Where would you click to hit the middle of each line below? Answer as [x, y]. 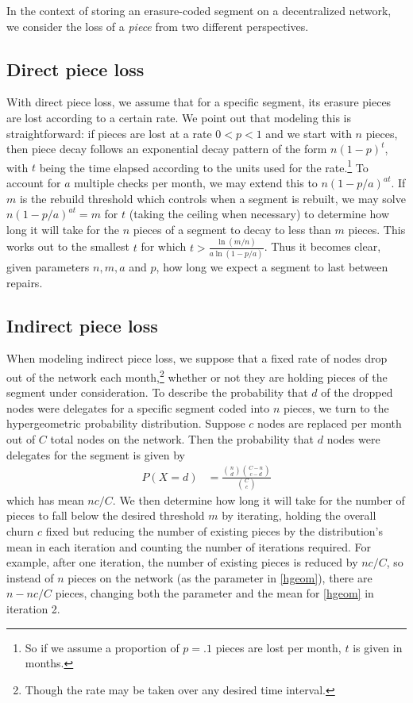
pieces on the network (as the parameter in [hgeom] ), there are [220, 577]
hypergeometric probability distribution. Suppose [126, 423]
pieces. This [377, 229]
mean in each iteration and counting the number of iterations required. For [189, 546]
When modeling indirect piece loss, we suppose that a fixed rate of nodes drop [197, 358]
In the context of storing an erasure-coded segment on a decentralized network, [199, 10]
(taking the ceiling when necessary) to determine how [259, 214]
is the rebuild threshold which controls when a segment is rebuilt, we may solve [212, 198]
